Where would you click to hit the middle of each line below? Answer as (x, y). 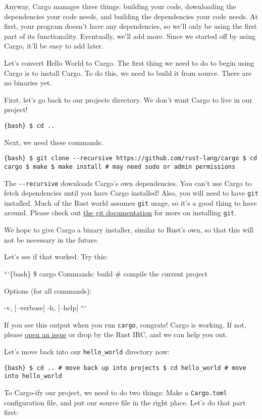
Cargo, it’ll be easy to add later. (54, 46)
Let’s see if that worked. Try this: (56, 257)
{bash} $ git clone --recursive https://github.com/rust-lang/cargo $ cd (131, 158)
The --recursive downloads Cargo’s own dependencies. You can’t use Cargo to (128, 183)
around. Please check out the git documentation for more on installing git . (120, 213)
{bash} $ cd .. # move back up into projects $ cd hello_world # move (125, 368)
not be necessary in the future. (51, 239)
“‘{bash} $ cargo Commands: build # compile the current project (106, 273)
